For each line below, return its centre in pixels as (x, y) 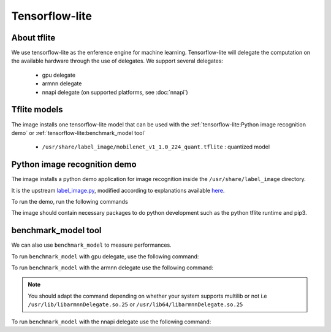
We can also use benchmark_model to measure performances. (91, 245)
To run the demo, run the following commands (70, 202)
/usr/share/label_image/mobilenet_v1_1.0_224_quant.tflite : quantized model (156, 147)
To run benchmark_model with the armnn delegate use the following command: (112, 268)
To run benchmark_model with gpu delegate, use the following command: (105, 256)
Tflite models (37, 110)
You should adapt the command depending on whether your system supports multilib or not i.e (147, 296)
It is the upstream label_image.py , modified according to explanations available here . (118, 190)
